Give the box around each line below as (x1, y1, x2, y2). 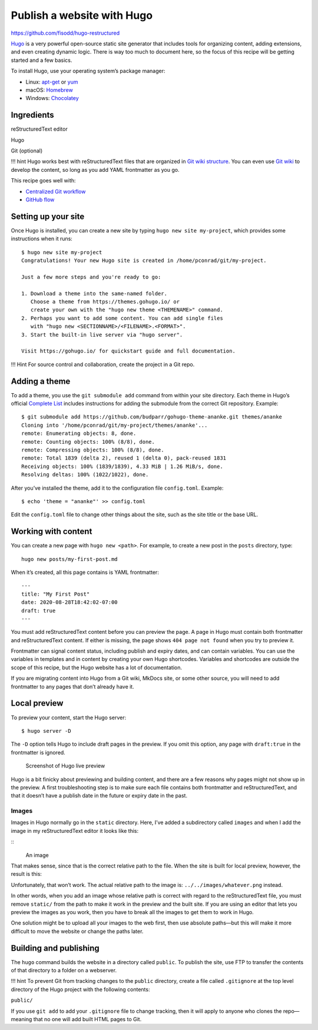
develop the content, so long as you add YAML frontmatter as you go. (11, 166, 180, 173)
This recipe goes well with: (11, 177, 76, 184)
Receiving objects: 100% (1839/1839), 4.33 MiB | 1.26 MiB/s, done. (21, 463, 223, 470)
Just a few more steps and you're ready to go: (21, 274, 161, 280)
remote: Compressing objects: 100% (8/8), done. (21, 446, 164, 453)
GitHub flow (25, 196, 55, 203)
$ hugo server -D (21, 727, 71, 734)
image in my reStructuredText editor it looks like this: (11, 827, 139, 834)
